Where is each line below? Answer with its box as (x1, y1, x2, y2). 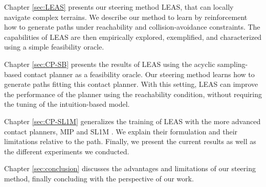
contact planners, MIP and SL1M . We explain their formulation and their (4, 126, 238, 136)
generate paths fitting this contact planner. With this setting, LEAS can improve (4, 79, 258, 89)
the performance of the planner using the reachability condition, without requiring (4, 88, 262, 99)
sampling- (217, 58, 248, 69)
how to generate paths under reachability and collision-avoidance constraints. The (4, 21, 260, 32)
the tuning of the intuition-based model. (4, 99, 130, 109)
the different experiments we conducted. (4, 146, 129, 156)
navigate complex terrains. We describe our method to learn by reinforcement (4, 11, 248, 22)
